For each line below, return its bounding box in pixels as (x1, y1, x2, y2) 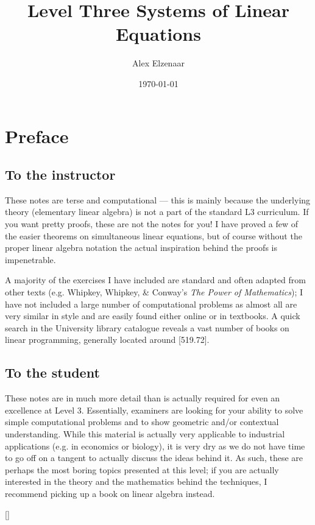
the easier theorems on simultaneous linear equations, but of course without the (5, 229, 302, 242)
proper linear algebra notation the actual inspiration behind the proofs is (5, 241, 277, 254)
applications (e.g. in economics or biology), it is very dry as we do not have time (5, 439, 305, 452)
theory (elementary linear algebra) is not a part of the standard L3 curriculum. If (5, 205, 309, 218)
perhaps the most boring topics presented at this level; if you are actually (5, 463, 279, 476)
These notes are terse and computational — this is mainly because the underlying (5, 193, 311, 206)
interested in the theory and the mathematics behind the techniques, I (5, 475, 267, 488)
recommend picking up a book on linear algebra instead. (5, 487, 215, 499)
